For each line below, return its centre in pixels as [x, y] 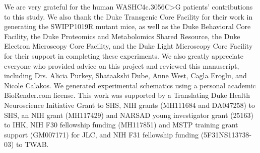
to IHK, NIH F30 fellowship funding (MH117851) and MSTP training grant [121, 125]
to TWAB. [32, 144]
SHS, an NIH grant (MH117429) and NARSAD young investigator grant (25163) [129, 115]
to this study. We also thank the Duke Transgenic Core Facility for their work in [128, 16]
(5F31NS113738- [226, 134]
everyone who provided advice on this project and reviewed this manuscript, [122, 65]
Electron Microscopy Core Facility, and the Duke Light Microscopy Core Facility [128, 46]
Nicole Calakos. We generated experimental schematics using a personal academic [130, 85]
